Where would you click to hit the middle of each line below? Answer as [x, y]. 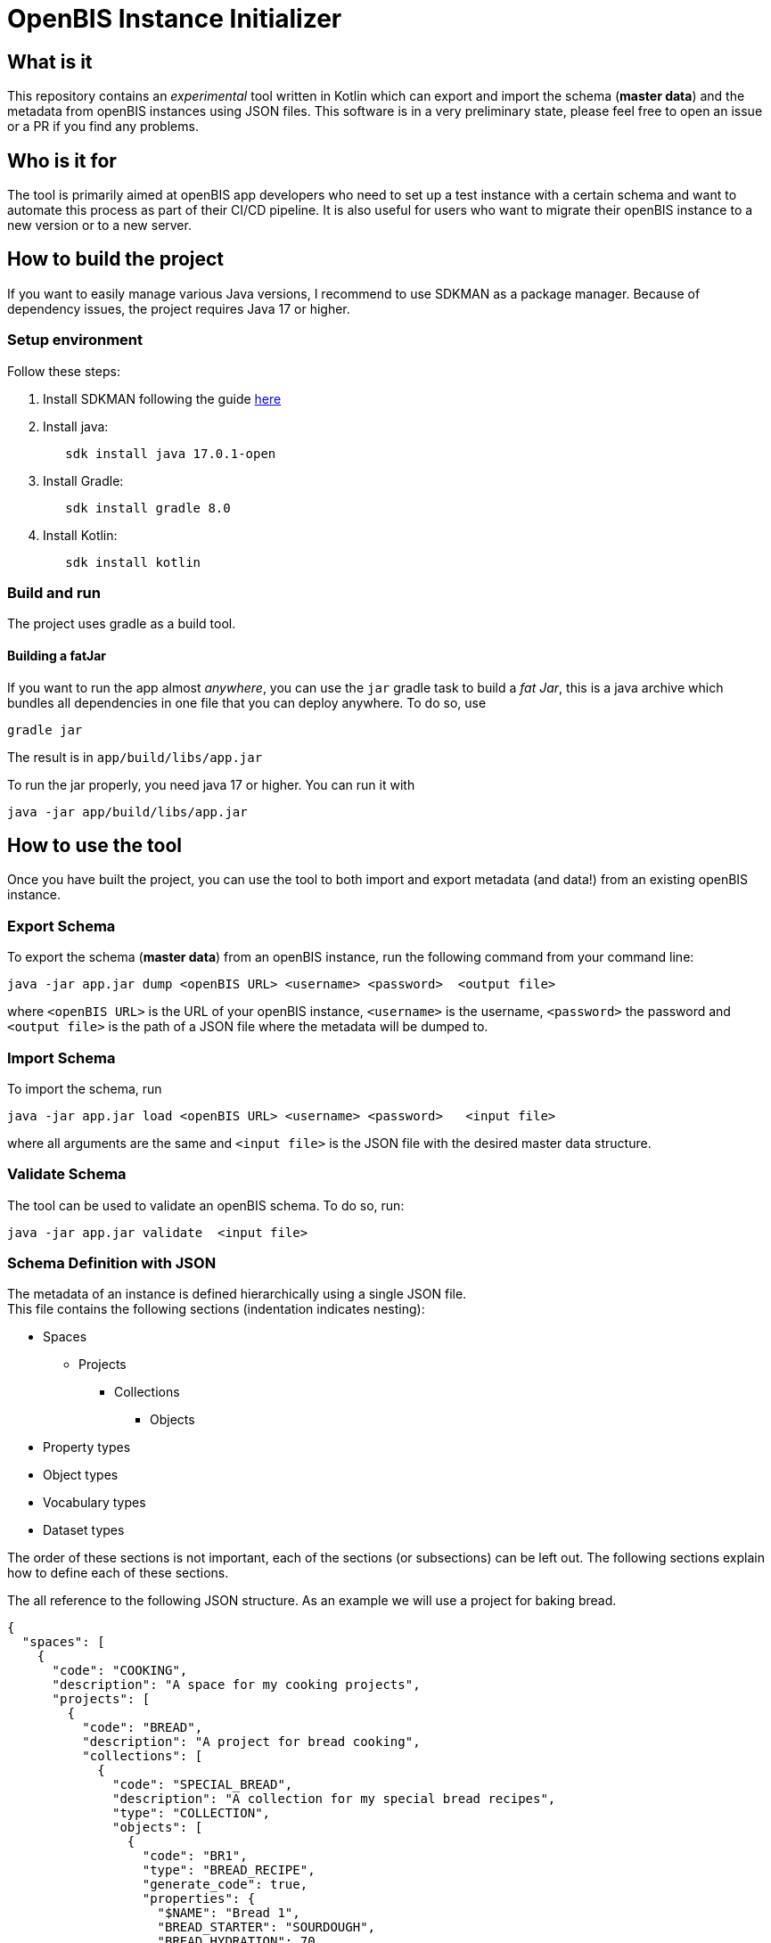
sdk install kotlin [133, 562]
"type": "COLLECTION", [192, 1813]
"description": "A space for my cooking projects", [236, 1685]
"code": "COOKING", [120, 1671]
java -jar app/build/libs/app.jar [127, 812]
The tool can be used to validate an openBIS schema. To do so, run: [206, 1205]
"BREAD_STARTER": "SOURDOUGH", [267, 1927]
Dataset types [84, 1530]
